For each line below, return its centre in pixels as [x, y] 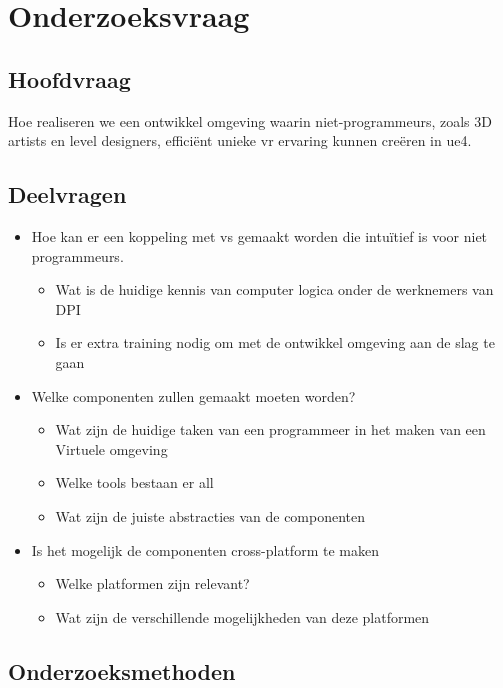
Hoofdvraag [69, 78]
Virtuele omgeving [111, 448]
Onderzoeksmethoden [122, 670]
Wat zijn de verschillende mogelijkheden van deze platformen [242, 616]
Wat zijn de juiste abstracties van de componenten [210, 515]
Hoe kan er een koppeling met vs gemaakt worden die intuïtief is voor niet [259, 235]
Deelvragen [67, 194]
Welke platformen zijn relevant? [152, 583]
